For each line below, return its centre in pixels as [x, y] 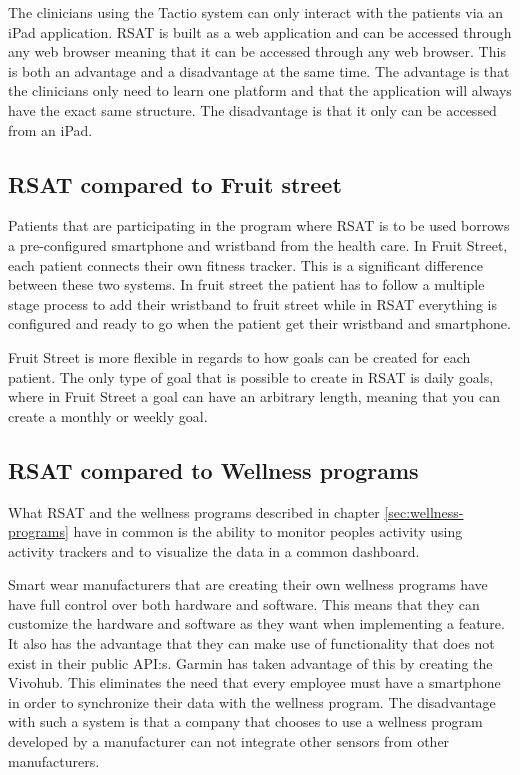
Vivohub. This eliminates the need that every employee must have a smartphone [254, 682]
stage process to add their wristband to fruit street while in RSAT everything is [252, 303]
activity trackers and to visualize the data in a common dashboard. [214, 550]
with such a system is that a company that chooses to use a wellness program [245, 721]
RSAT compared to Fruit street [175, 183]
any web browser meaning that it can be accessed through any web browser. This [257, 51]
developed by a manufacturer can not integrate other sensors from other [229, 741]
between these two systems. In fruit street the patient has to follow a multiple [246, 284]
